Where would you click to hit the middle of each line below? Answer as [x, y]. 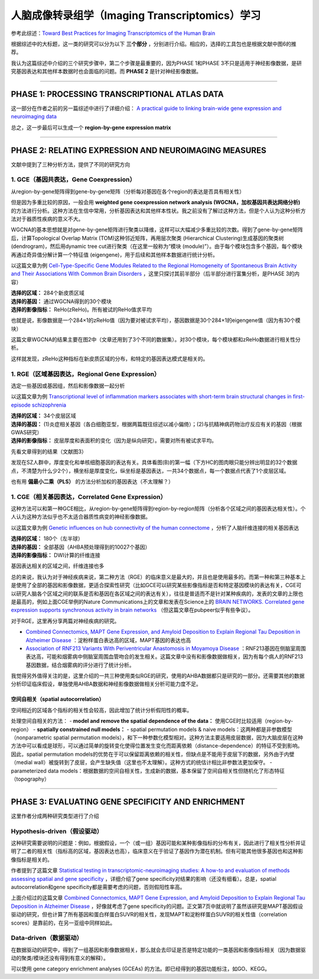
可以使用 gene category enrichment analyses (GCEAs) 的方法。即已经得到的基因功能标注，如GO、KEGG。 [141, 969]
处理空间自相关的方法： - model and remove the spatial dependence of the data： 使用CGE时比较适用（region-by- [152, 721]
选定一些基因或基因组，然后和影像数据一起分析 [68, 386]
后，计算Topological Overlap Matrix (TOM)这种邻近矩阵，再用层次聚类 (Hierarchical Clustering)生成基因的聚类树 [147, 238]
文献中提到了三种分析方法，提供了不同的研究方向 [70, 164]
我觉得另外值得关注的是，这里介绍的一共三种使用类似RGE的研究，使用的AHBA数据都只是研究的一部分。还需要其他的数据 [158, 676]
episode [21, 405]
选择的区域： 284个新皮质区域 [48, 293]
